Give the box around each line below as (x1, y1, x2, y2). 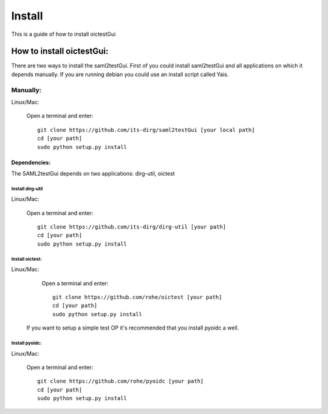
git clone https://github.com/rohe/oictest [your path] (52, 294, 222, 301)
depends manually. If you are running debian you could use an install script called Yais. (11, 71, 229, 78)
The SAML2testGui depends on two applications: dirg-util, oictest (11, 170, 176, 177)
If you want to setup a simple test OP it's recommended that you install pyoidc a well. (26, 324, 239, 331)
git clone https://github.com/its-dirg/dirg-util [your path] (37, 224, 227, 230)
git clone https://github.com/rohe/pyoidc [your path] (37, 378, 204, 385)
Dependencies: (11, 159, 51, 166)
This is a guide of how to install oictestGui (11, 30, 116, 38)
